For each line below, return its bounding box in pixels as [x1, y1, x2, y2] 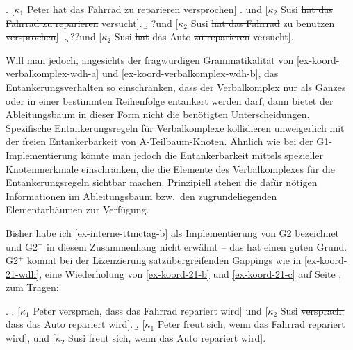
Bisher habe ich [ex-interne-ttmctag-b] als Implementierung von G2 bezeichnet [6, 225, 340, 240]
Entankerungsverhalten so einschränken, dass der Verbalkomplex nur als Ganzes [6, 79, 346, 94]
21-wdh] [6, 266, 40, 281]
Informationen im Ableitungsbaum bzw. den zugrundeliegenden [6, 188, 277, 203]
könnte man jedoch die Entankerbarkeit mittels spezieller [81, 147, 324, 162]
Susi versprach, [280, 303, 345, 317]
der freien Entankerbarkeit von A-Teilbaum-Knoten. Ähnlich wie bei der [6, 134, 313, 149]
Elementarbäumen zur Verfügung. [6, 202, 149, 217]
